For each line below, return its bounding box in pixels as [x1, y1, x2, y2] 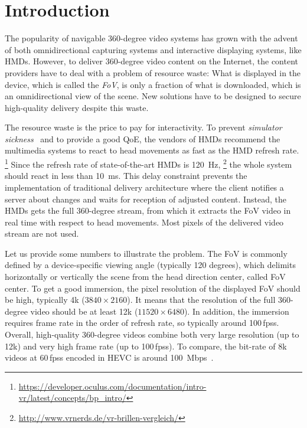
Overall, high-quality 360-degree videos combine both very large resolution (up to [5, 328, 299, 341]
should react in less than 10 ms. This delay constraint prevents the [5, 169, 247, 182]
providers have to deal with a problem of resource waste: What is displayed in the [5, 66, 301, 79]
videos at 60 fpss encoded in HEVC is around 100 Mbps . [5, 351, 214, 364]
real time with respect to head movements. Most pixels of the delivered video [5, 215, 284, 228]
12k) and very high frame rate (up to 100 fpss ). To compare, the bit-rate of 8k [5, 339, 287, 352]
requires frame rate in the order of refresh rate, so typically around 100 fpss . [5, 316, 279, 329]
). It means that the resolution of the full [127, 293, 276, 306]
